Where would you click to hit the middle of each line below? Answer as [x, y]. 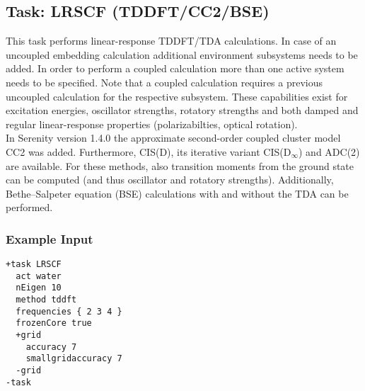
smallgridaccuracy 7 [74, 359]
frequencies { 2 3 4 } [69, 311]
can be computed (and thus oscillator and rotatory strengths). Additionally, [170, 180]
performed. [29, 207]
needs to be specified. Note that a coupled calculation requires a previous [164, 82]
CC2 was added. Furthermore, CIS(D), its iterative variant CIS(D [149, 151]
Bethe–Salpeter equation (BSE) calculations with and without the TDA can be [177, 193]
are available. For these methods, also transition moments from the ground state [180, 165]
